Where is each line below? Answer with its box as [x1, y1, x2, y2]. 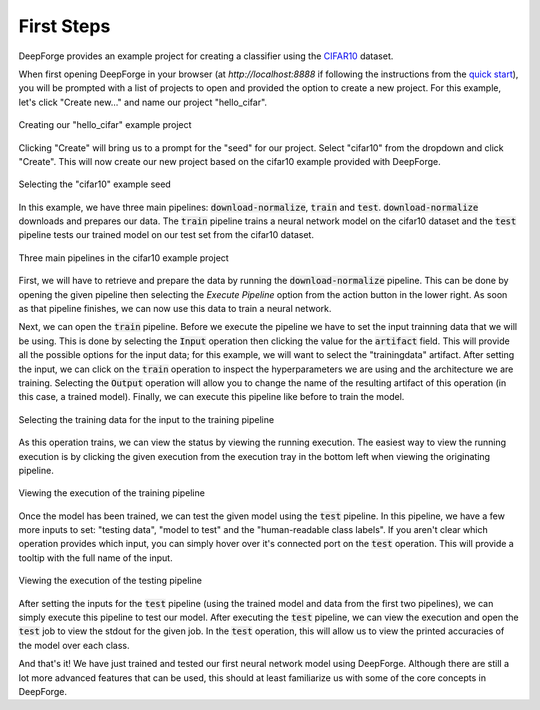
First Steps [18, 15, 111, 37]
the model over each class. [18, 639, 130, 651]
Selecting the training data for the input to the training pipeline [18, 413, 275, 425]
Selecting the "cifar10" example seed [18, 178, 172, 190]
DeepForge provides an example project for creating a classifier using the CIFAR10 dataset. [18, 50, 394, 62]
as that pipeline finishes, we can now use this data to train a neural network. [18, 303, 332, 315]
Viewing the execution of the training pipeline [18, 487, 205, 499]
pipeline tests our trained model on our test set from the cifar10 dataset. [18, 229, 315, 241]
